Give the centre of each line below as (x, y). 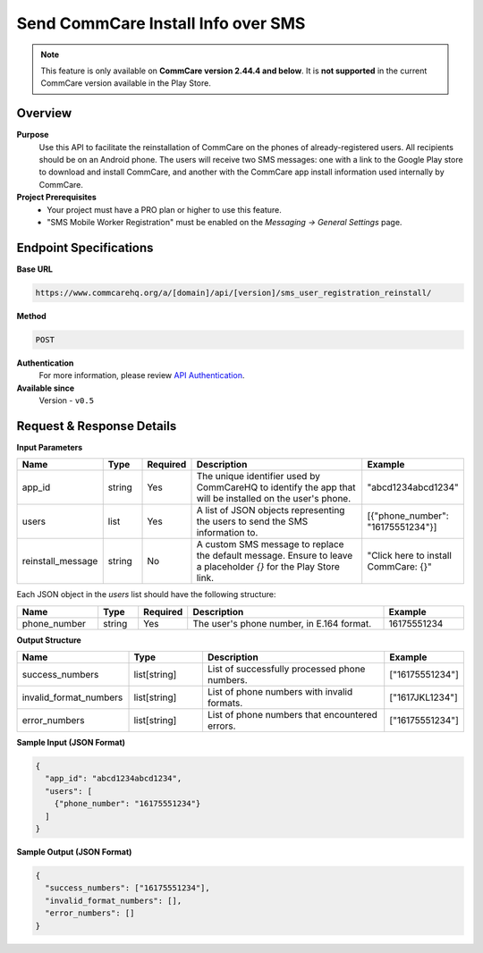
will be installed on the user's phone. (274, 499)
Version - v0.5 (66, 400)
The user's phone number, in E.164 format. (282, 623)
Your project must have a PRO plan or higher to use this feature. (164, 209)
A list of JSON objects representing (271, 510)
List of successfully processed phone (286, 669)
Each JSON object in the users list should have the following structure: (146, 595)
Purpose (33, 135)
